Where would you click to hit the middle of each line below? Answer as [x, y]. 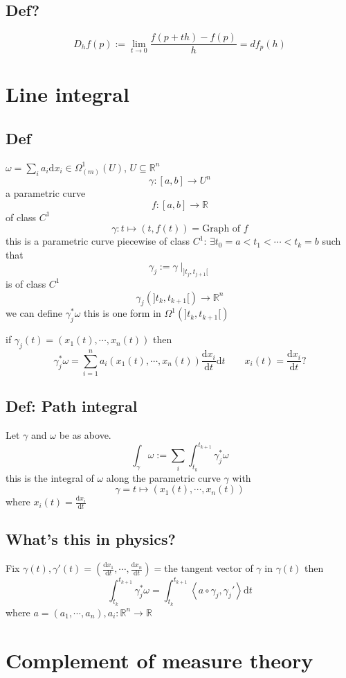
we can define [34, 313]
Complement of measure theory [160, 660]
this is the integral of [50, 477]
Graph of [221, 229]
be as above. [85, 435]
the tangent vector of [209, 568]
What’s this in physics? [91, 539]
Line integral [67, 94]
